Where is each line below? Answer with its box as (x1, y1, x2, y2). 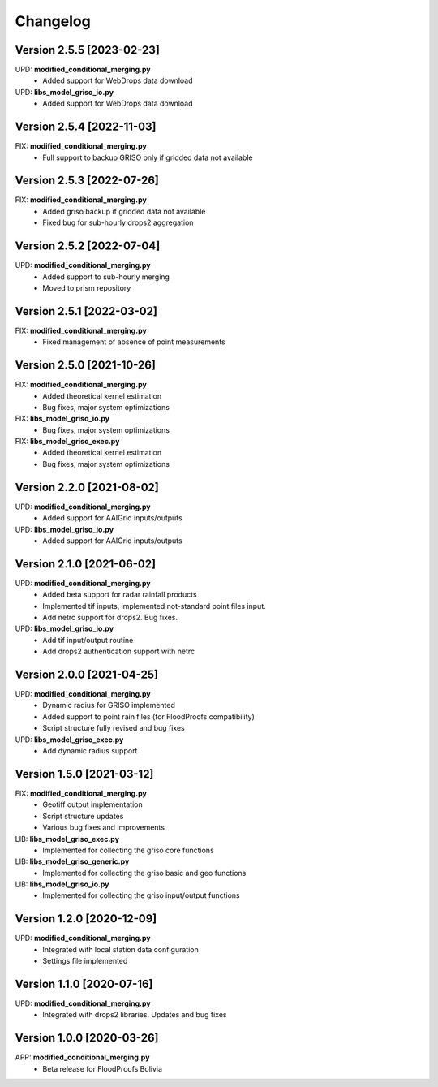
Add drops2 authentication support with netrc (42, 646, 195, 657)
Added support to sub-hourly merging (42, 272, 170, 282)
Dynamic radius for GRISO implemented (42, 701, 176, 710)
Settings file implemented (42, 956, 128, 966)
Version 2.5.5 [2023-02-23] (15, 43, 160, 57)
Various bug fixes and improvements (42, 822, 165, 832)
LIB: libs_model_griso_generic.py (15, 856, 130, 866)
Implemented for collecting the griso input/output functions (42, 891, 241, 900)
